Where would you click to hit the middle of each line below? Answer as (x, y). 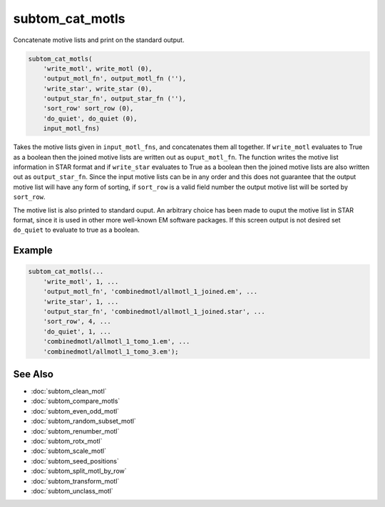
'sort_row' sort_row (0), (88, 108)
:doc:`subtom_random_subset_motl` (84, 421)
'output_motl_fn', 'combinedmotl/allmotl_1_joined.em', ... (150, 292)
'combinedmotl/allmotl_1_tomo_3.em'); (111, 352)
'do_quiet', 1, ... (77, 331)
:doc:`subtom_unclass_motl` (72, 491)
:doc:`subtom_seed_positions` (75, 461)
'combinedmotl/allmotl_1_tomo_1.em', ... (117, 342)
